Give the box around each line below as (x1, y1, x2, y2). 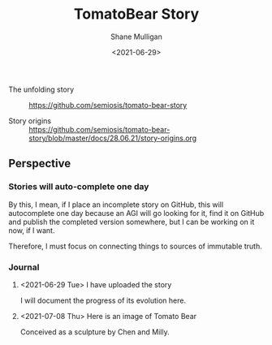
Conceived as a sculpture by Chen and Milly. (19, 326, 170, 337)
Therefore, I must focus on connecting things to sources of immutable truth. (8, 241, 262, 251)
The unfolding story (8, 84, 75, 94)
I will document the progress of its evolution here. (19, 295, 187, 305)
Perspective (8, 157, 71, 170)
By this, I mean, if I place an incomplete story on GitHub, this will (8, 200, 224, 209)
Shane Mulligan (110, 32, 162, 41)
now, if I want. (8, 225, 55, 235)
